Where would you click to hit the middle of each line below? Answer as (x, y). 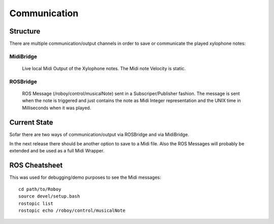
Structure (25, 31)
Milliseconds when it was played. (57, 108)
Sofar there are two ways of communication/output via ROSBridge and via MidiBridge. (99, 134)
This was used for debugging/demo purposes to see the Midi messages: (85, 177)
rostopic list (36, 203)
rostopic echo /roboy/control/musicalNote (72, 210)
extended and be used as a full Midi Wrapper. (57, 151)
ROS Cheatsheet (36, 165)
